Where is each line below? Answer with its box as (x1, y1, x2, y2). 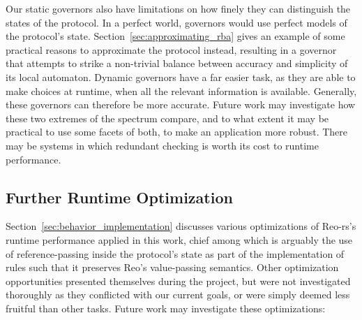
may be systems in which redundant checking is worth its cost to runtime (6, 138, 319, 152)
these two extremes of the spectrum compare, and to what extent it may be (6, 110, 329, 125)
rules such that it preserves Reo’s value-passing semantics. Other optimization (6, 260, 339, 275)
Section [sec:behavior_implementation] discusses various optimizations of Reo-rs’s (6, 219, 356, 233)
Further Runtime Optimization (6, 186, 233, 208)
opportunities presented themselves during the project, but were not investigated (6, 273, 351, 288)
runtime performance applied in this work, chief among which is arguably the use (6, 232, 353, 247)
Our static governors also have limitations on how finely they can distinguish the (6, 1, 351, 15)
